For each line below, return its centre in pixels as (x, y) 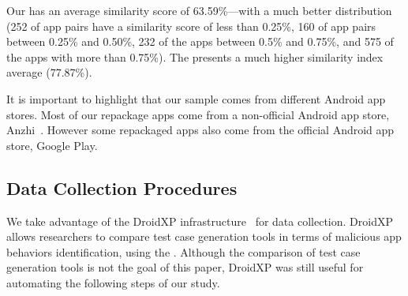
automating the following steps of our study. (113, 282)
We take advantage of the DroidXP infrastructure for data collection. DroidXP (200, 221)
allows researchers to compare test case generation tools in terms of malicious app (204, 236)
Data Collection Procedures (122, 187)
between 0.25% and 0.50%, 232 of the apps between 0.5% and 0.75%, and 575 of (200, 41)
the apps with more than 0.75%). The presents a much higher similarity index (195, 56)
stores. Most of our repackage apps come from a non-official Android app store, (198, 114)
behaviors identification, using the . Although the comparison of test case (183, 251)
